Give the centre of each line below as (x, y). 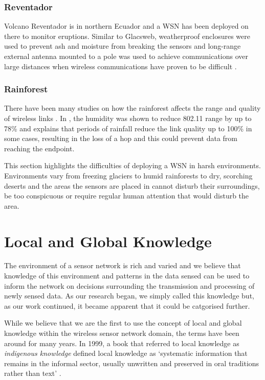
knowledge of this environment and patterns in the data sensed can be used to (127, 276)
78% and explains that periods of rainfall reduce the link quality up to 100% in (128, 128)
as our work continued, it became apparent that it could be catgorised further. (127, 305)
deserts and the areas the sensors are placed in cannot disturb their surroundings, (132, 185)
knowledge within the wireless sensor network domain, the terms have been (122, 333)
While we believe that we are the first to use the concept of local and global (123, 323)
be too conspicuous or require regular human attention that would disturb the (127, 196)
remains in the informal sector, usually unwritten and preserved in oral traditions (132, 363)
